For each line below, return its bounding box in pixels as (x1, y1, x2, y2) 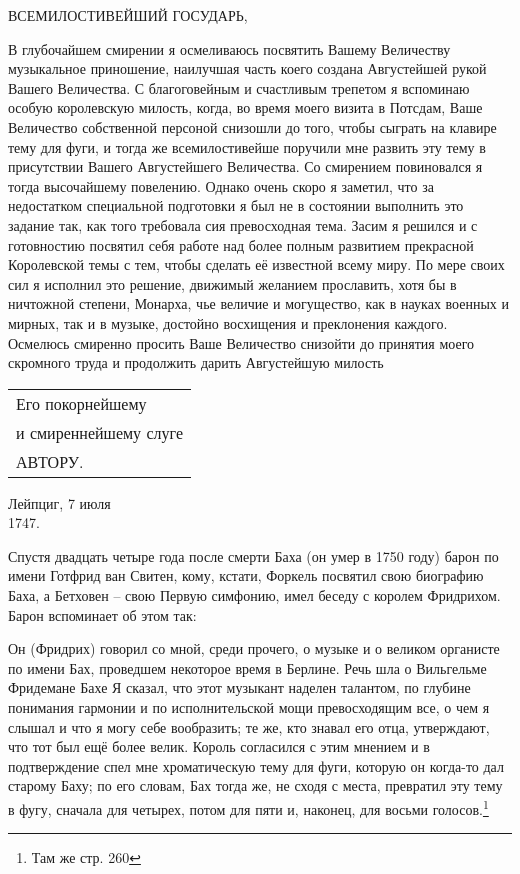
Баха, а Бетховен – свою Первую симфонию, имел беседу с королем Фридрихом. (8, 585, 501, 606)
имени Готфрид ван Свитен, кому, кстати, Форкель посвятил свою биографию (8, 565, 484, 586)
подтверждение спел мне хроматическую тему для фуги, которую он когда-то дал (8, 755, 504, 776)
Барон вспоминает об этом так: (8, 604, 197, 625)
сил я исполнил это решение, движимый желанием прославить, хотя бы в (8, 273, 457, 294)
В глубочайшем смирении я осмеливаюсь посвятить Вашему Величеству (8, 38, 451, 59)
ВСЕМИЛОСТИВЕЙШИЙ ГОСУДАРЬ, (8, 5, 248, 25)
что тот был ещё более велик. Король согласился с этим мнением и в (8, 736, 430, 757)
